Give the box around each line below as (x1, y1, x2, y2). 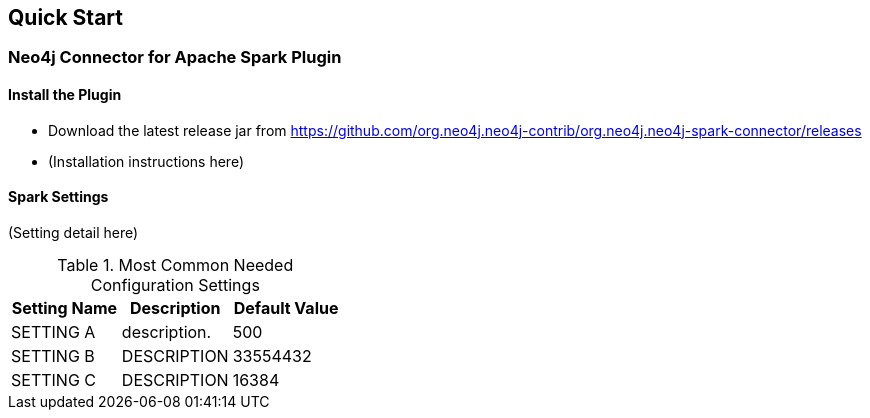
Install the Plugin (8, 86, 122, 104)
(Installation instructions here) (48, 152, 244, 170)
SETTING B (11, 345, 95, 366)
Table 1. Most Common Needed (57, 254, 294, 275)
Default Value (233, 297, 339, 318)
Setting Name (11, 297, 118, 318)
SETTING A (11, 321, 96, 342)
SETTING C (11, 369, 97, 390)
